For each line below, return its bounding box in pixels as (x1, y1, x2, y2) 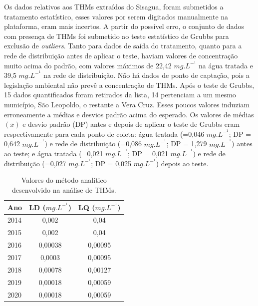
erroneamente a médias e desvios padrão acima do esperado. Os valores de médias (4, 109, 254, 119)
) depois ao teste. (156, 158, 209, 168)
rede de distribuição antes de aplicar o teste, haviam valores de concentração (4, 50, 238, 60)
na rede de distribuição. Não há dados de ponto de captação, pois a (43, 70, 250, 80)
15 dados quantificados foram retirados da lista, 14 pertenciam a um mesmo (4, 89, 236, 100)
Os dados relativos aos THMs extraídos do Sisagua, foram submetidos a (4, 1, 224, 11)
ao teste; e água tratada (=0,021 (4, 148, 103, 159)
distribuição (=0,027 (4, 158, 66, 168)
